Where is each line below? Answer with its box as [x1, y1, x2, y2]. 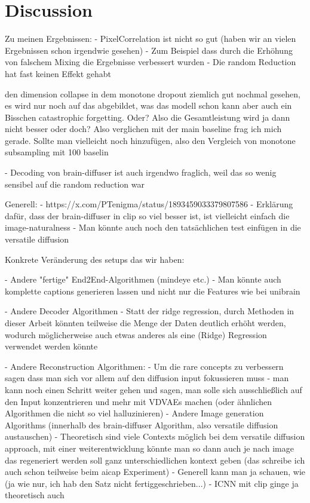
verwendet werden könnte [5, 340, 98, 352]
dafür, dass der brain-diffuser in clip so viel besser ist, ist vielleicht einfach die [5, 209, 290, 222]
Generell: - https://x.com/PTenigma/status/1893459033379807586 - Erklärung [5, 198, 293, 210]
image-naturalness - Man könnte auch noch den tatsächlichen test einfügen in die [5, 221, 301, 234]
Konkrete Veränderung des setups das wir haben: [5, 253, 185, 265]
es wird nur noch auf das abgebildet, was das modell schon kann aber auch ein [5, 99, 292, 112]
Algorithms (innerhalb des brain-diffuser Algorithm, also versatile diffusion [5, 418, 278, 431]
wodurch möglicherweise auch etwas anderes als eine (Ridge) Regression [5, 328, 267, 341]
